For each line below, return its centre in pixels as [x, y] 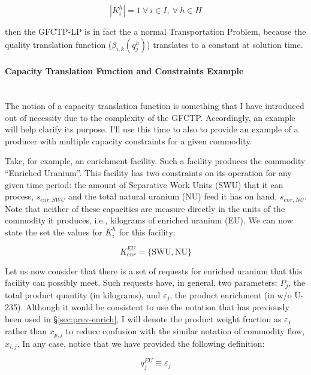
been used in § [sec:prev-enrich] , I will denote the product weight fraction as [143, 318]
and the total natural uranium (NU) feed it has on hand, [173, 196]
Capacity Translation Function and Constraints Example [124, 71]
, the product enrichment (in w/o [231, 294]
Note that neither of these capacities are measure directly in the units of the [145, 208]
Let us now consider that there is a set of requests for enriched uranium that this [154, 270]
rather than [26, 331]
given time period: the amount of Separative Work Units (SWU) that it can [144, 184]
